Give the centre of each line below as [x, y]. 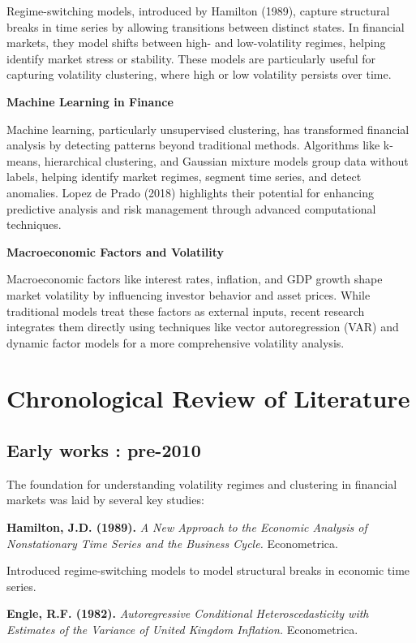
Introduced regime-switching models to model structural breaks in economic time [208, 570]
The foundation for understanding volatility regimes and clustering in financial [202, 483]
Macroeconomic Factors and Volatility [116, 251]
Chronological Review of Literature [208, 398]
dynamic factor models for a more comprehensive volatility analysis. [176, 342]
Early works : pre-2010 [104, 450]
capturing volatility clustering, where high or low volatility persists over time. [199, 74]
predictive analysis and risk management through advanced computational [191, 208]
